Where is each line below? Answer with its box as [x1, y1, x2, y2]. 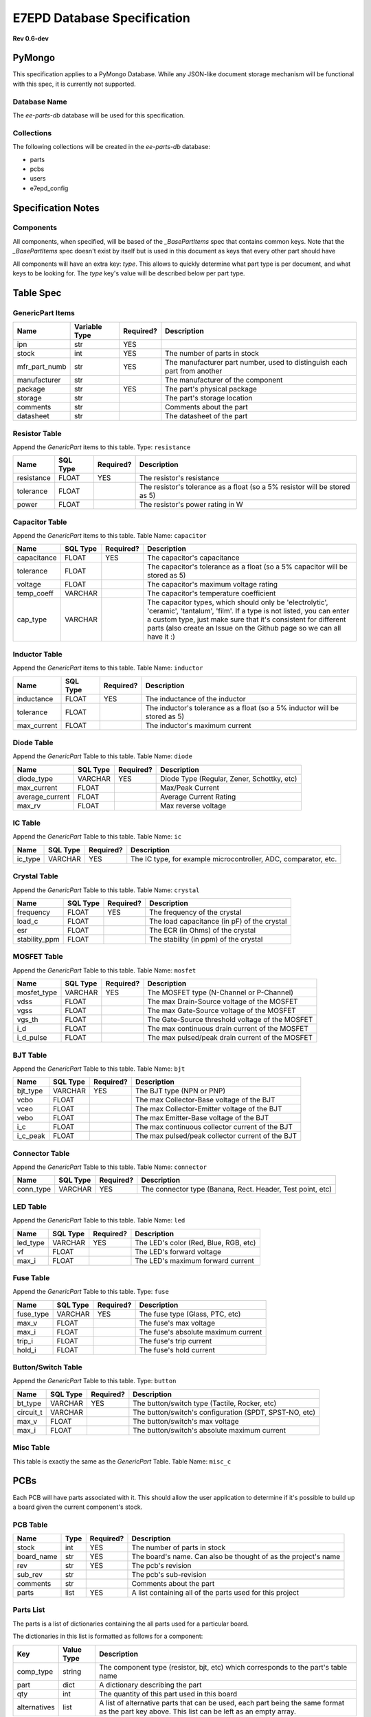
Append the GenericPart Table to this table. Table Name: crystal [12, 886, 200, 894]
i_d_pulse [16, 1033, 47, 1043]
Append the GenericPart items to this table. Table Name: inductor [12, 663, 203, 672]
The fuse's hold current [139, 1345, 216, 1354]
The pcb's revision [131, 1561, 192, 1571]
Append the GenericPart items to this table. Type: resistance [12, 443, 191, 451]
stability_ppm [16, 935, 60, 944]
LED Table [12, 1202, 47, 1212]
